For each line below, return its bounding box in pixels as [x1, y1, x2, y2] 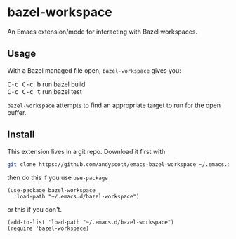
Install [7, 129, 35, 141]
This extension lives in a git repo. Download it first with [7, 147, 166, 156]
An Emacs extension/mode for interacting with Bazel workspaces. [7, 27, 198, 36]
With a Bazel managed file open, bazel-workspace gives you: [7, 66, 181, 74]
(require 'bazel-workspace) [7, 225, 90, 232]
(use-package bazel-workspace [7, 187, 96, 194]
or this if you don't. [7, 205, 62, 214]
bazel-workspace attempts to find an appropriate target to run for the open [7, 101, 221, 109]
